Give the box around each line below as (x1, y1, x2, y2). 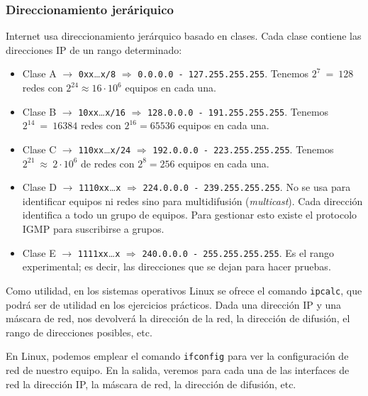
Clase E (22, 245, 56, 260)
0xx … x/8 (78, 66, 116, 81)
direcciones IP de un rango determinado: (6, 42, 182, 57)
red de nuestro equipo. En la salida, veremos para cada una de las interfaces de (6, 362, 350, 377)
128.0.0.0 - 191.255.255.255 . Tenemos (147, 104, 329, 119)
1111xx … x (77, 245, 121, 260)
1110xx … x (78, 180, 121, 194)
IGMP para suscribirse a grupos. (22, 221, 165, 236)
